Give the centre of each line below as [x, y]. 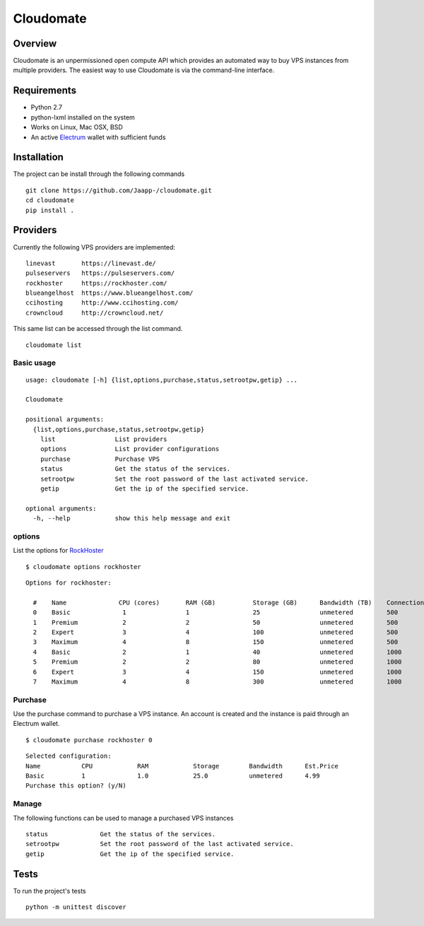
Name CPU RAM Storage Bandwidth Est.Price [182, 766]
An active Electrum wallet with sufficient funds [98, 137]
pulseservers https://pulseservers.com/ [100, 273]
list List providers [104, 439]
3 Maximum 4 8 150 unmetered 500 [216, 642]
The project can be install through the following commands [99, 174]
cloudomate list [54, 345]
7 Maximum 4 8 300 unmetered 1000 [217, 681]
